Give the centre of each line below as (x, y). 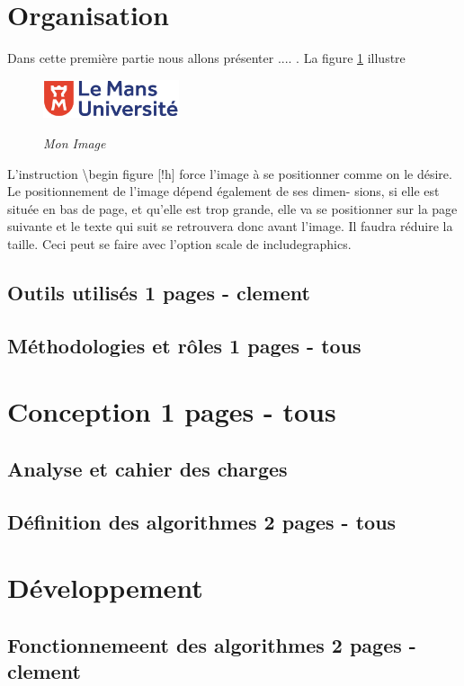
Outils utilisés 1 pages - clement (159, 292)
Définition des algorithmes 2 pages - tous (202, 521)
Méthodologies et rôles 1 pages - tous (184, 345)
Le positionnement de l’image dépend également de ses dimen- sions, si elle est (223, 191)
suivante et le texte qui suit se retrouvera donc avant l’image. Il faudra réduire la (230, 226)
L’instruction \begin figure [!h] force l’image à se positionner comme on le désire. (230, 173)
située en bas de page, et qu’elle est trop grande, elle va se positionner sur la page (232, 208)
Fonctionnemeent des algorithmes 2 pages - (212, 644)
